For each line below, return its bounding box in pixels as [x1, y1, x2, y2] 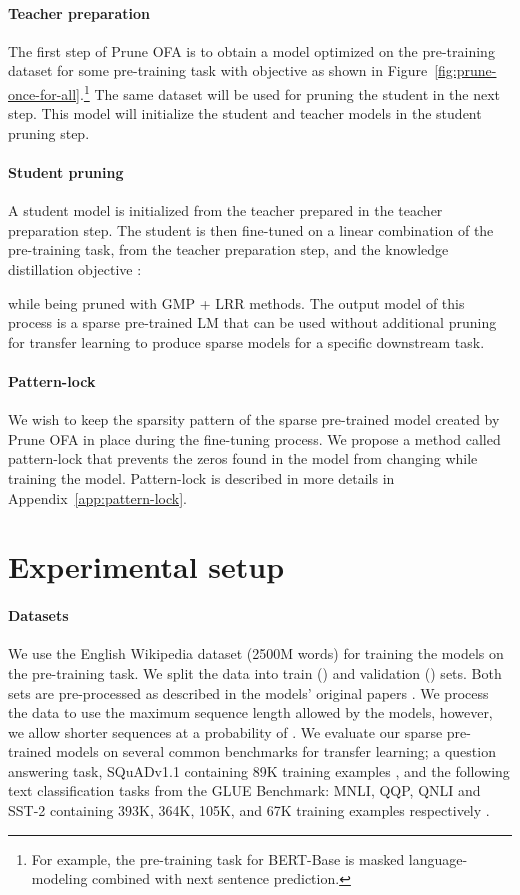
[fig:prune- [434, 60, 497, 81]
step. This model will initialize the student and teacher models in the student [8, 103, 482, 124]
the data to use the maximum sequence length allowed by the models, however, [8, 702, 493, 723]
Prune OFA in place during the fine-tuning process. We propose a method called [8, 428, 501, 449]
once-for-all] [8, 83, 80, 104]
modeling [31, 868, 88, 889]
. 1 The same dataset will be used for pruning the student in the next [80, 80, 501, 104]
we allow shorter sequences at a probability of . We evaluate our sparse [8, 721, 443, 742]
